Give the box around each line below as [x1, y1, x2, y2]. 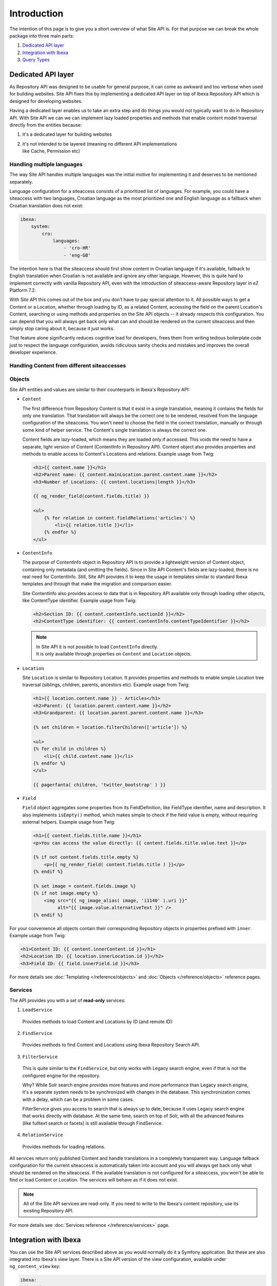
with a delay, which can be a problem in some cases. [22, 1096, 134, 1102]
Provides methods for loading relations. [22, 1144, 106, 1150]
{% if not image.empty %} [33, 890, 98, 896]
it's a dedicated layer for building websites [22, 131, 112, 137]
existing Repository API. [23, 1208, 74, 1214]
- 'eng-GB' [63, 252, 91, 258]
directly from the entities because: [9, 121, 82, 128]
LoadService [22, 1007, 52, 1013]
